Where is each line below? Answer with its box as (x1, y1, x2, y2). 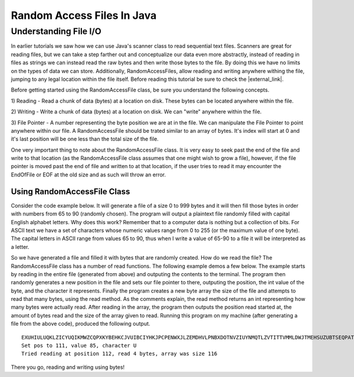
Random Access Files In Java (11, 9, 157, 22)
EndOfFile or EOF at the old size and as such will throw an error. (11, 171, 166, 178)
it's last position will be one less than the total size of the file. (11, 136, 159, 143)
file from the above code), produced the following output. (11, 320, 150, 327)
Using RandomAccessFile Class (11, 186, 130, 196)
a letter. (11, 243, 29, 250)
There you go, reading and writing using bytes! (11, 363, 125, 371)
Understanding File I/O (11, 26, 101, 37)
